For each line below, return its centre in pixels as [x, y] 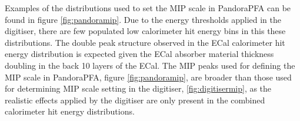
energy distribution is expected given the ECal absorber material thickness [139, 54]
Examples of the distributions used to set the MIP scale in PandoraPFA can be [148, 8]
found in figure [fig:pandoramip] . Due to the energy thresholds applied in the [143, 19]
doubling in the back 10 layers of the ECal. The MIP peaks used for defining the [150, 65]
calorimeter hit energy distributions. [70, 111]
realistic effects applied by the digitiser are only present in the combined [135, 100]
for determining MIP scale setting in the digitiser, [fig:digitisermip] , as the [138, 88]
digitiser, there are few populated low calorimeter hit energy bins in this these [145, 31]
